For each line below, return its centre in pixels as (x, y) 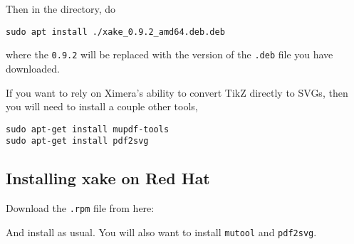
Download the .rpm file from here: (80, 208)
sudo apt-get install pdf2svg (77, 141)
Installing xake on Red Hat (108, 178)
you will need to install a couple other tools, (102, 106)
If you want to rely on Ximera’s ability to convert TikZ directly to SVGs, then (177, 92)
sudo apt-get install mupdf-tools (88, 129)
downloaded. (33, 68)
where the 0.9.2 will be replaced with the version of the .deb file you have (170, 54)
